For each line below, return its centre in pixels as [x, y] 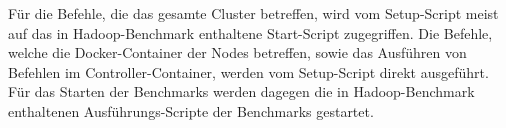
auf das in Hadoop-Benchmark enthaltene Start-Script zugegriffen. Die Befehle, [250, 32]
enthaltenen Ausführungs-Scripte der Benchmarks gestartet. [191, 110]
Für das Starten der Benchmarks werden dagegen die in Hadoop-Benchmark [241, 91]
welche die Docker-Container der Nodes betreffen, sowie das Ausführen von [237, 52]
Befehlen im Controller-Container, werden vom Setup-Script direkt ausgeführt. [248, 71]
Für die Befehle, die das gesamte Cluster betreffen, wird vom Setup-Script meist [253, 13]
